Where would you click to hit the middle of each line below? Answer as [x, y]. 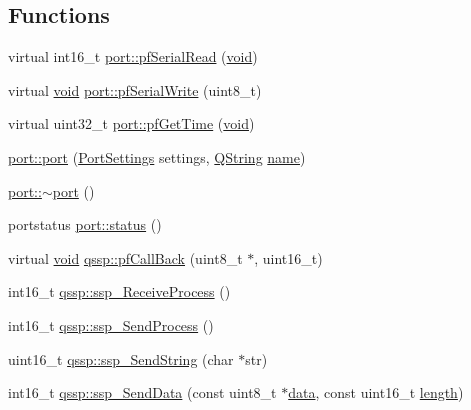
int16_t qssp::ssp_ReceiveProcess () [119, 291]
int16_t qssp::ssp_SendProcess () [111, 324]
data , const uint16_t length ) [376, 392]
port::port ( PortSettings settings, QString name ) [157, 156]
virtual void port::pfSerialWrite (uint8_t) [135, 89]
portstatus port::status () [85, 224]
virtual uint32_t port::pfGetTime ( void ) [131, 123]
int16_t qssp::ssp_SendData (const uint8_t [142, 392]
